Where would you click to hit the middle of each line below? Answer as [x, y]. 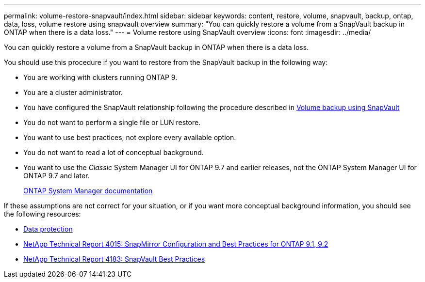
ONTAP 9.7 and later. [57, 176]
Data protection [48, 229]
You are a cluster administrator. [73, 92]
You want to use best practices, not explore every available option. [130, 137]
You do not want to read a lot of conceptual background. [114, 152]
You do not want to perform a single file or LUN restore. [112, 122]
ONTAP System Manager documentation [88, 191]
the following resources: [42, 214]
